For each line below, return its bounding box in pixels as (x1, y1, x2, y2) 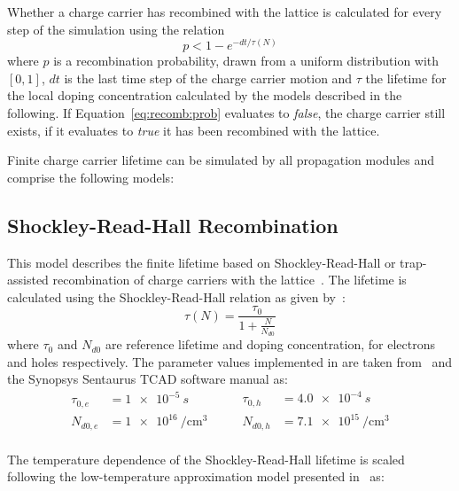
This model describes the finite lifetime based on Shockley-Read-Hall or (7, 253, 396, 271)
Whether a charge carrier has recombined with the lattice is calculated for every (7, 3, 442, 20)
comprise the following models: (7, 168, 175, 186)
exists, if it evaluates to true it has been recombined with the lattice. (7, 121, 380, 139)
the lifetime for (365, 68, 447, 87)
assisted (7, 270, 49, 289)
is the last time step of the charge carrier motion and (64, 68, 353, 87)
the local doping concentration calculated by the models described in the (7, 86, 402, 105)
